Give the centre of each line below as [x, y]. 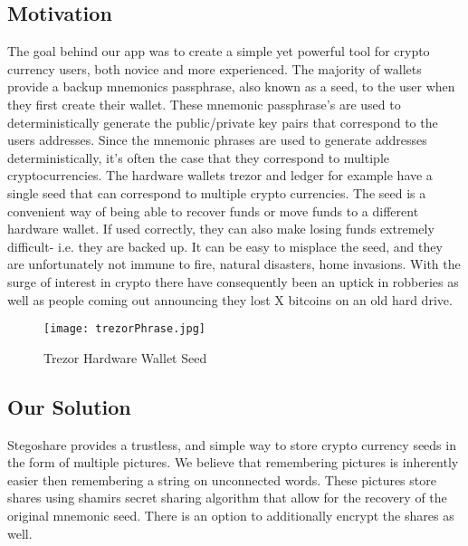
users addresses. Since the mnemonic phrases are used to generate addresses [217, 140]
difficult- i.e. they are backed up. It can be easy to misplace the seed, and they [225, 246]
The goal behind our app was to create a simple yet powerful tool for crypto [219, 51]
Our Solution [69, 406]
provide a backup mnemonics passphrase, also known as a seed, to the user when [231, 86]
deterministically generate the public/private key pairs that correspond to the [223, 122]
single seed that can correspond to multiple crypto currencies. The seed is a [217, 192]
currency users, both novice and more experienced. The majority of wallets [215, 68]
